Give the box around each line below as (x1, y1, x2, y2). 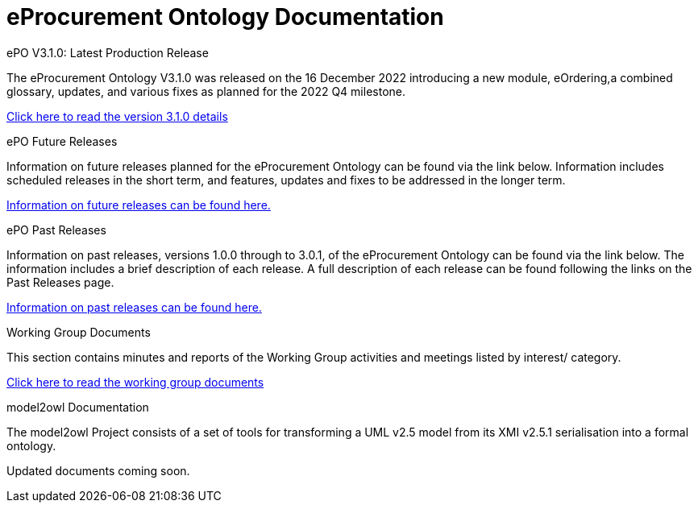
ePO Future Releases (6, 134, 118, 148)
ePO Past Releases (6, 222, 106, 237)
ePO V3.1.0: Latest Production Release (6, 45, 209, 60)
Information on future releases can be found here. (6, 197, 271, 212)
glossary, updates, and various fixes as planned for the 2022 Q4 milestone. (6, 84, 405, 98)
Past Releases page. (6, 275, 114, 289)
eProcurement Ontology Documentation (6, 3, 444, 31)
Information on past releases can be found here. (6, 300, 262, 314)
